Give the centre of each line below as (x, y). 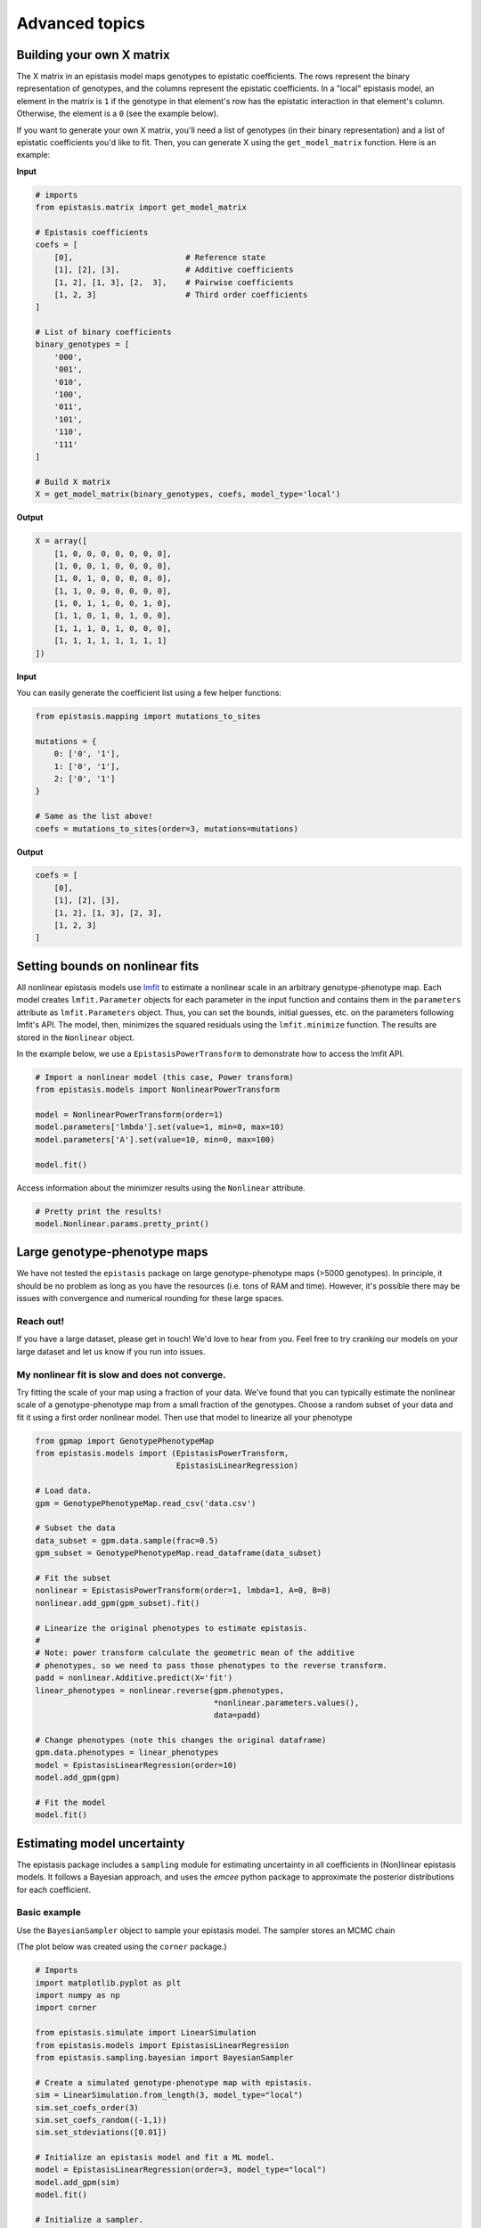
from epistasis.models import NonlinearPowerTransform (157, 1090)
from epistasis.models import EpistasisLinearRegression (162, 2045)
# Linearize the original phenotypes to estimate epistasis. (171, 1628)
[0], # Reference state (160, 257)
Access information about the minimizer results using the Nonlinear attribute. (161, 1188)
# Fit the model (71, 1803)
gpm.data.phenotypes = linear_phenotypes (127, 1753)
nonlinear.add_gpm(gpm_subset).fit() (118, 1603)
